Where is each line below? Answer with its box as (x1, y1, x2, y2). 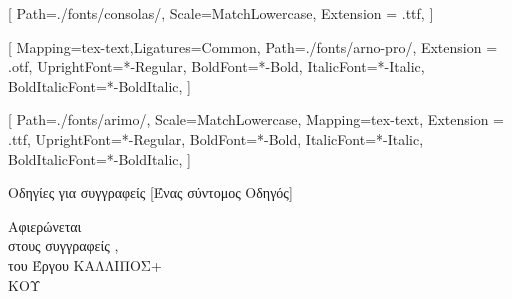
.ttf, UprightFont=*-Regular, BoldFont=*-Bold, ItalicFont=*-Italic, (8, 128, 424, 149)
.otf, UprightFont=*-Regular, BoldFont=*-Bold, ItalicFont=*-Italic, (8, 56, 425, 77)
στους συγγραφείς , (8, 235, 119, 256)
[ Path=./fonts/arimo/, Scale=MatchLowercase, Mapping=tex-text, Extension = (8, 109, 504, 130)
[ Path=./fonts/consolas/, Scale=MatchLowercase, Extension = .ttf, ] (8, 3, 434, 23)
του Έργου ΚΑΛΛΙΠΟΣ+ (8, 254, 162, 275)
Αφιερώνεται (8, 215, 82, 236)
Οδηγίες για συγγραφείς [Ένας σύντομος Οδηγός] (8, 182, 293, 203)
